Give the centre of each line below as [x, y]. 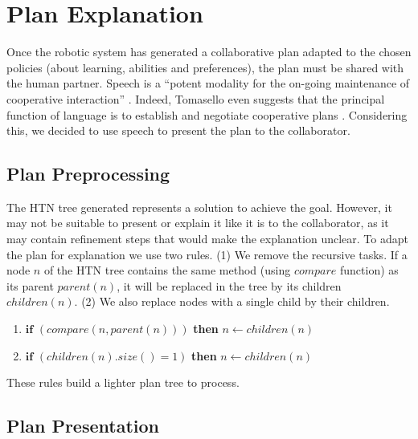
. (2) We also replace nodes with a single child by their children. [232, 301]
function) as [369, 270]
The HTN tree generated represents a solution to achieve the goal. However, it [199, 207]
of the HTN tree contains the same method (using [167, 270]
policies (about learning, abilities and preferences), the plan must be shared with [205, 67]
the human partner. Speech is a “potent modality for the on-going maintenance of [208, 83]
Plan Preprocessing [88, 174]
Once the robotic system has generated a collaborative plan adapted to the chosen [209, 52]
